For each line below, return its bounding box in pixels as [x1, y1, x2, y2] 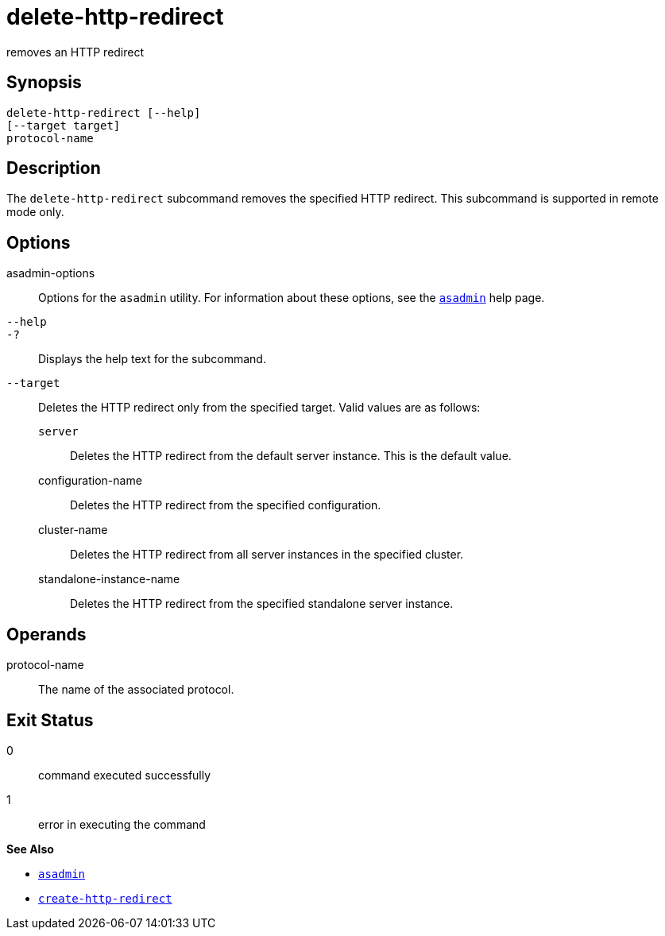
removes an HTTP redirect [6, 44, 145, 59]
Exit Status [6, 710, 94, 730]
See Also [6, 841, 54, 856]
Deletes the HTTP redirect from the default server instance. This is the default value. [70, 449, 512, 463]
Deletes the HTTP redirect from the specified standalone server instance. [70, 597, 454, 611]
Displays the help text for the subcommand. [38, 352, 266, 366]
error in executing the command [38, 817, 206, 831]
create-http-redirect [38, 892, 172, 905]
